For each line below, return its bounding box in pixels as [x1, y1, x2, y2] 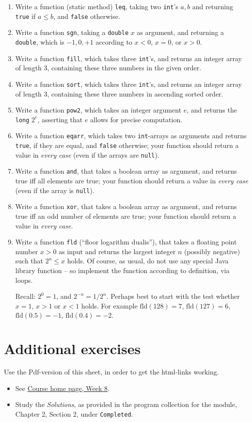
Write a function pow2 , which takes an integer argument [15, 105, 182, 115]
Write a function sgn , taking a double [15, 27, 129, 37]
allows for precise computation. [90, 114, 183, 124]
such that [15, 256, 44, 266]
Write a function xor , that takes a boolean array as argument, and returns [15, 201, 237, 211]
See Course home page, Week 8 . [15, 383, 110, 393]
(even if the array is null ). [15, 185, 94, 195]
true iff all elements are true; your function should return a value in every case [15, 176, 248, 186]
